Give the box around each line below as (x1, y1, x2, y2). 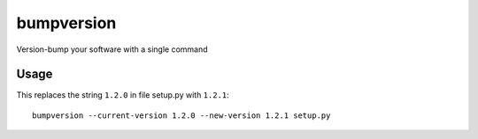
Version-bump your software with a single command (16, 44, 208, 55)
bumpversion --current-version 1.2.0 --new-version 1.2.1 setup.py (32, 110, 331, 121)
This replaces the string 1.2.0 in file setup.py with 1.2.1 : (16, 90, 229, 100)
